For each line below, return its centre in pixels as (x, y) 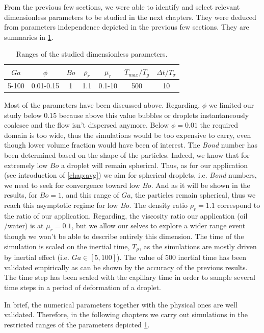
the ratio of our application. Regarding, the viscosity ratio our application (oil (126, 215)
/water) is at (24, 225)
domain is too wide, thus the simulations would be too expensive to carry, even (128, 135)
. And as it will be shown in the (201, 185)
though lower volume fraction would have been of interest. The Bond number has (131, 145)
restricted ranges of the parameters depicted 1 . (77, 324)
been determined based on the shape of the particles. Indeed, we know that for (127, 155)
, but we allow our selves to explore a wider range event (159, 225)
